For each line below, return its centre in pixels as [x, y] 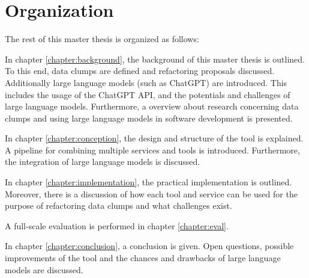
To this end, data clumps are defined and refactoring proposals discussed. [140, 71]
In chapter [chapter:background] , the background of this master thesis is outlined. [155, 59]
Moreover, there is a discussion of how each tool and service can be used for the [151, 193]
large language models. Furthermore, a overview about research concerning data [152, 106]
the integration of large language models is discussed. [103, 162]
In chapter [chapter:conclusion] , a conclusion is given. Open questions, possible [149, 246]
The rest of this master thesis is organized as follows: [102, 39]
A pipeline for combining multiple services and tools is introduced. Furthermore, [152, 150]
